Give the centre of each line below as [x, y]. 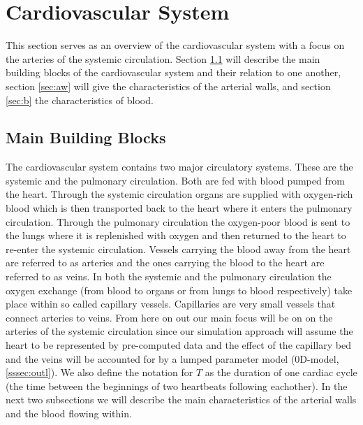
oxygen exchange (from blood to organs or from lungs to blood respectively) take [179, 290]
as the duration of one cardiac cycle [281, 372]
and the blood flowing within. [69, 413]
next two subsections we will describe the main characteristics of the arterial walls [181, 399]
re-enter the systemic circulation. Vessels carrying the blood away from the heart [178, 248]
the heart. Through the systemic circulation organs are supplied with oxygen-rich [179, 194]
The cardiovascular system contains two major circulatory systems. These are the [179, 167]
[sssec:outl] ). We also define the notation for [99, 372]
